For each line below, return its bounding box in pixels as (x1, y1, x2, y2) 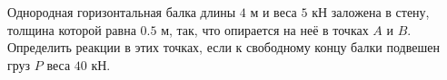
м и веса (250, 3, 297, 21)
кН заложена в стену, (312, 3, 430, 21)
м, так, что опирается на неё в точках (161, 20, 369, 39)
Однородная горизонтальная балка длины (7, 3, 236, 21)
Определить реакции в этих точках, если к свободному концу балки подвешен (7, 38, 440, 57)
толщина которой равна (7, 20, 136, 39)
